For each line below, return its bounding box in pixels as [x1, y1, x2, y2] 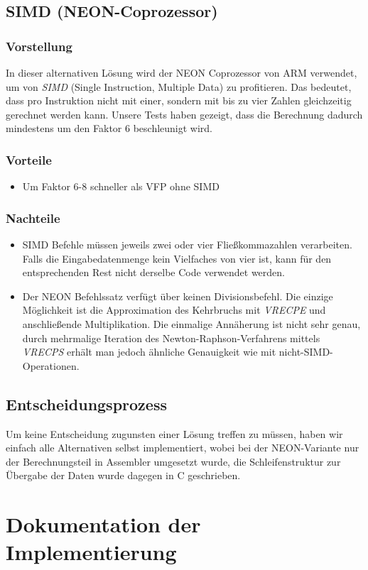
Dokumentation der [6, 510, 201, 539]
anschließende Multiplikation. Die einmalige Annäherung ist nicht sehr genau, [22, 316, 361, 331]
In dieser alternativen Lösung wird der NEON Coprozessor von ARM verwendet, [6, 65, 357, 80]
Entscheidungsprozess [6, 393, 167, 415]
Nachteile [6, 209, 60, 226]
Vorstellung [6, 37, 72, 55]
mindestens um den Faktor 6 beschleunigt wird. [6, 121, 213, 136]
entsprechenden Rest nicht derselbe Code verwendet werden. [22, 265, 286, 280]
